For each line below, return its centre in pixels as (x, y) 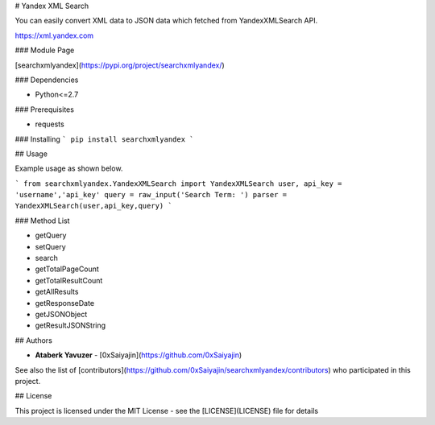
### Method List (42, 221)
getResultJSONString (70, 325)
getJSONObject (61, 314)
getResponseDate (65, 303)
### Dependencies (47, 80)
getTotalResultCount (69, 280)
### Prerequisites (44, 109)
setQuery (50, 246)
